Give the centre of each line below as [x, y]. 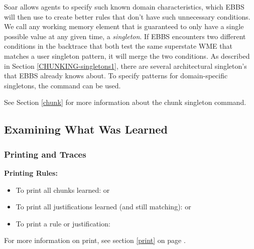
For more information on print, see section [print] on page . [95, 240]
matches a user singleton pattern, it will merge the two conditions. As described [127, 55]
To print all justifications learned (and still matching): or [103, 207]
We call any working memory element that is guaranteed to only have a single [124, 26]
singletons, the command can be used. [62, 85]
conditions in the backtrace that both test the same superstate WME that [118, 46]
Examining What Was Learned [86, 129]
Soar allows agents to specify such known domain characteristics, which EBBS [124, 7]
